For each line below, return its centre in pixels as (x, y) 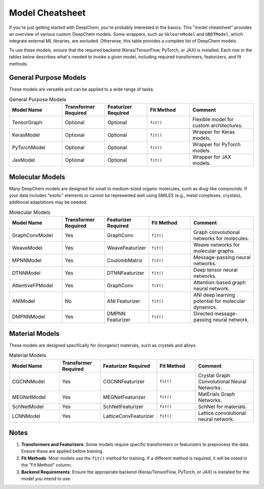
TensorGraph (27, 122)
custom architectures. (218, 126)
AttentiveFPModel (33, 285)
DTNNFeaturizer (126, 273)
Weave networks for (217, 245)
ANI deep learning (214, 295)
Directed (203, 314)
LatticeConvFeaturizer (128, 416)
